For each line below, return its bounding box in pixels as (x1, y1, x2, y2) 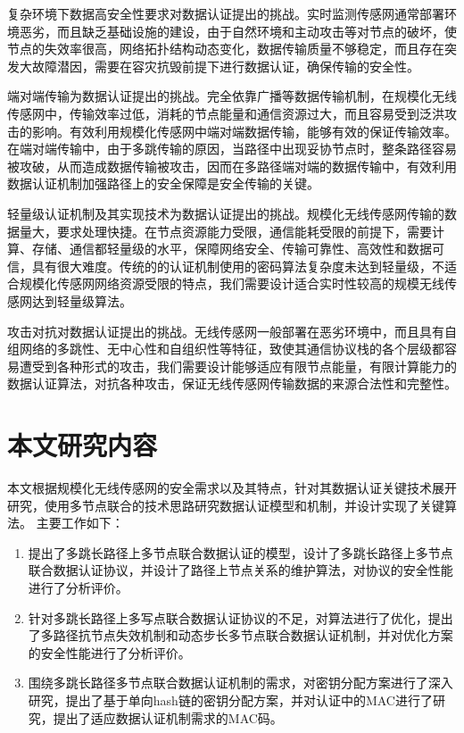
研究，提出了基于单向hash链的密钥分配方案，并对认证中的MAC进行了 (28, 690, 433, 709)
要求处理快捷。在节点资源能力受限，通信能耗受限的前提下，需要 (56, 221, 432, 240)
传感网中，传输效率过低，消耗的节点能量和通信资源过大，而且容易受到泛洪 (7, 104, 444, 122)
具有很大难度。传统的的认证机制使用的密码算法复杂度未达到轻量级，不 (31, 256, 444, 275)
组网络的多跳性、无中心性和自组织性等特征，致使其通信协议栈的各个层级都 (7, 339, 444, 358)
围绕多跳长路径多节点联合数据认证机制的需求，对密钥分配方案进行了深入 (28, 673, 453, 692)
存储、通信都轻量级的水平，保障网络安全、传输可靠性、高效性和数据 (31, 239, 432, 258)
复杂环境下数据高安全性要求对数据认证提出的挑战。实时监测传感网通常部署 (7, 4, 444, 22)
